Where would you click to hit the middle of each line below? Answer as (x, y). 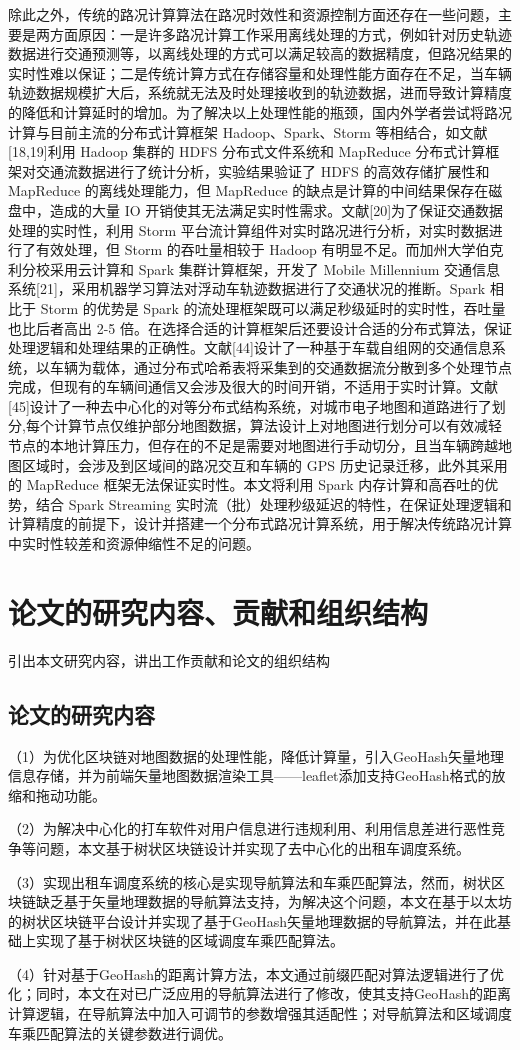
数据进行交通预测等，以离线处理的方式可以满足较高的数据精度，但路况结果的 (260, 53)
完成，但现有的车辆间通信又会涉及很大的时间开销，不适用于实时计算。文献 (253, 386)
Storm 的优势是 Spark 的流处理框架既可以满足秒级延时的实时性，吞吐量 (273, 307)
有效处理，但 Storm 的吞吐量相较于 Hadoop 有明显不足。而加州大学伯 (262, 249)
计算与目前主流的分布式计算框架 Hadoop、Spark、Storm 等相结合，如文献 (248, 131)
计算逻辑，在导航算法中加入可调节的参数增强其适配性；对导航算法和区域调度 (260, 1013)
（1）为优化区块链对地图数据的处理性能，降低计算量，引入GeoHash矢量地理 (256, 755)
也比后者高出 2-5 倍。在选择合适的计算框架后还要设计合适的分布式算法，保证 (260, 327)
